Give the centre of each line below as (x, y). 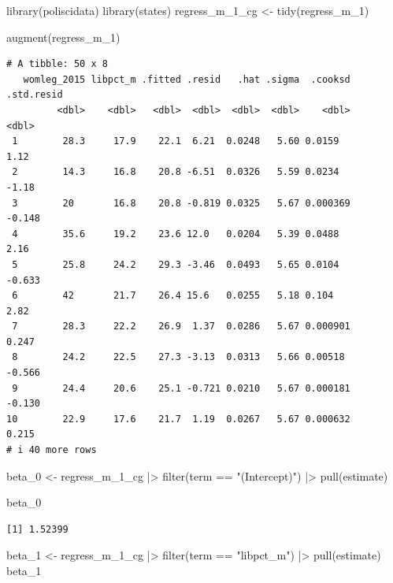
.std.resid (35, 95)
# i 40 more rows (52, 450)
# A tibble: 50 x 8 (57, 64)
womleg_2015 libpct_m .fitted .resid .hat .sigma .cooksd (187, 79)
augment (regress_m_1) (63, 37)
